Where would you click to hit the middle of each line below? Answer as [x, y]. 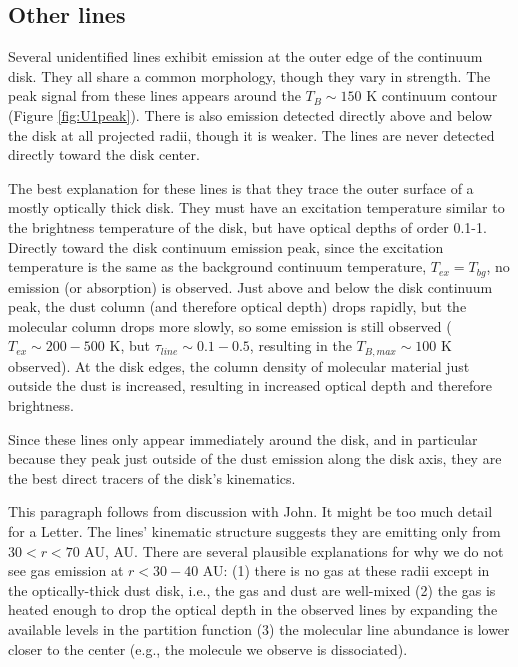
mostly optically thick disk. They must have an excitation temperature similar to [256, 207]
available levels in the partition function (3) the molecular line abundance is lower [259, 628]
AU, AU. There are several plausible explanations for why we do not [294, 550]
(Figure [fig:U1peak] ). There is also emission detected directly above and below [250, 114]
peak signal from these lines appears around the [154, 95]
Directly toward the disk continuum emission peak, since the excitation [226, 246]
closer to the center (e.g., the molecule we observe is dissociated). [208, 648]
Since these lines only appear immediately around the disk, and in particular [243, 438]
